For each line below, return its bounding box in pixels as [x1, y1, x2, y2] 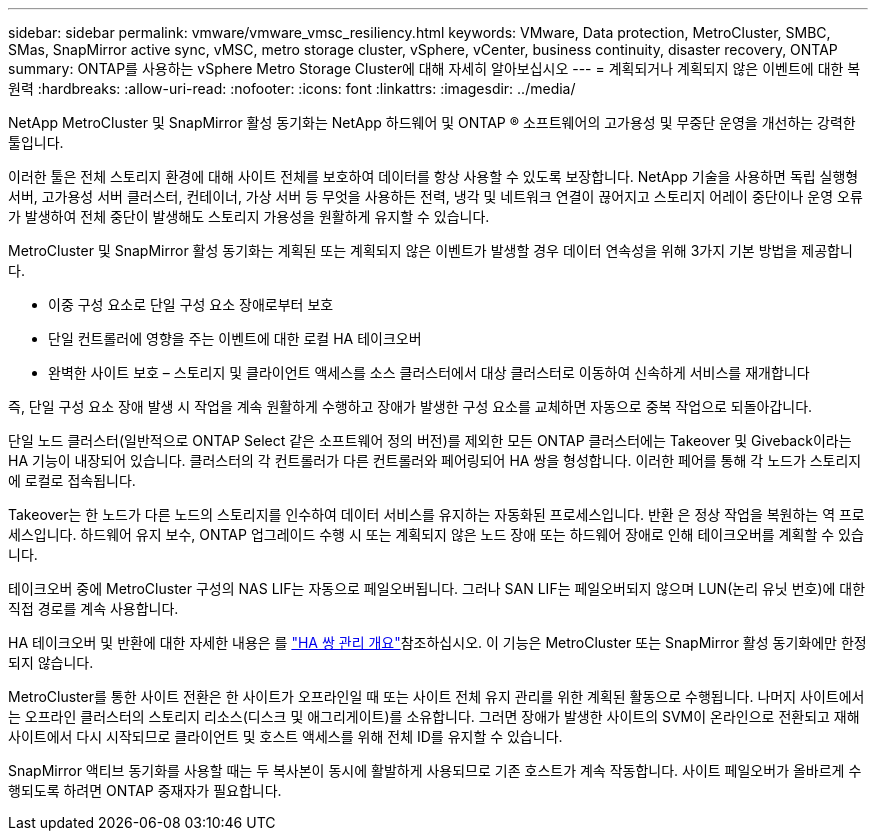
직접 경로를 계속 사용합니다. [8, 600, 179, 617]
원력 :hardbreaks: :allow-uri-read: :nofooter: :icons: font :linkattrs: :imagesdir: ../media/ [8, 80, 576, 97]
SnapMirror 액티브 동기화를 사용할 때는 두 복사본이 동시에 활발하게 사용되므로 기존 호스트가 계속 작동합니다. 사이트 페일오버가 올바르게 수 [8, 762, 862, 779]
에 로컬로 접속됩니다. [8, 472, 136, 489]
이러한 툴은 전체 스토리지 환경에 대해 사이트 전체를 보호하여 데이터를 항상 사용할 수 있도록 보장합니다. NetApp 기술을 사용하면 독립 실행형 [8, 168, 859, 185]
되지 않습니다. [8, 654, 94, 671]
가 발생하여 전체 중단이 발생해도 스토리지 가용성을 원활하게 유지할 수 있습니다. [8, 208, 490, 225]
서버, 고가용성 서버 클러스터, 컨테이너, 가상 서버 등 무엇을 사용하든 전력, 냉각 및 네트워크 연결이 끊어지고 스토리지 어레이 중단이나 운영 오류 [8, 188, 863, 205]
